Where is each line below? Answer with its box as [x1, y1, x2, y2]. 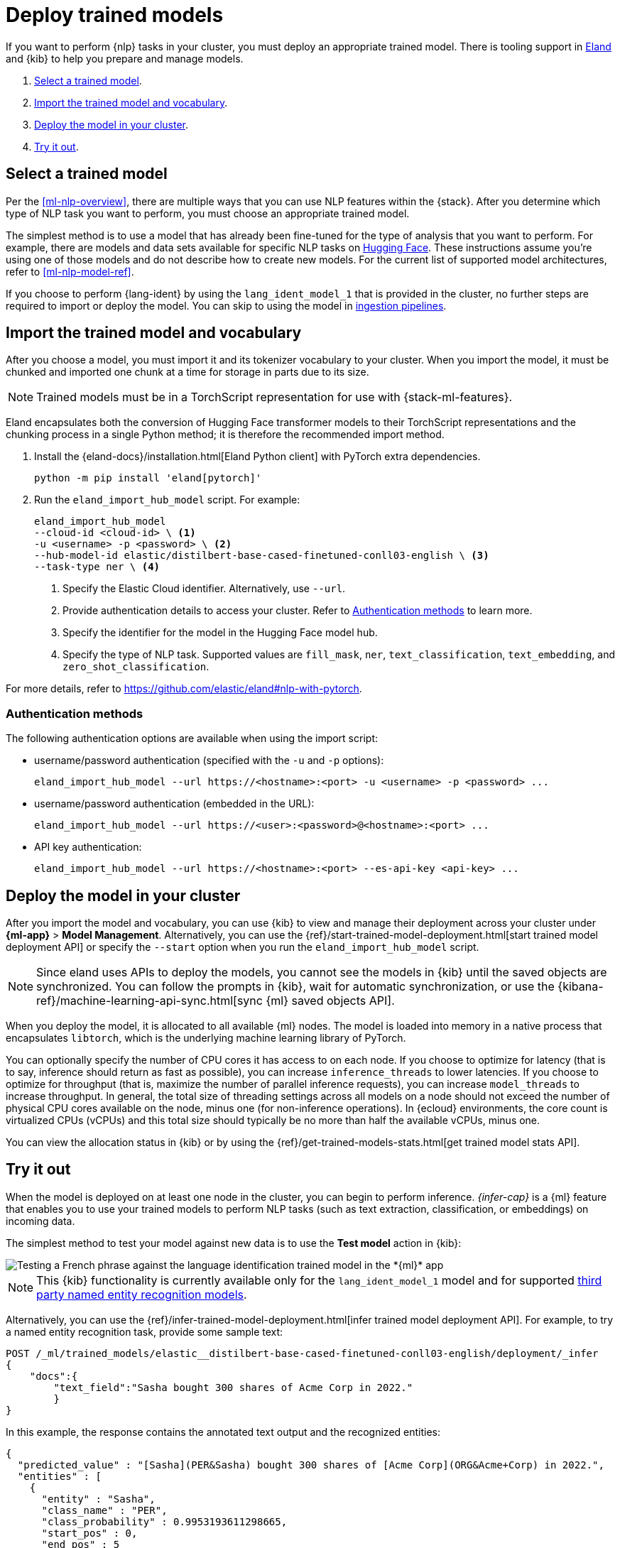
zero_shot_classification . [62, 660, 210, 673]
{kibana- [558, 979, 604, 994]
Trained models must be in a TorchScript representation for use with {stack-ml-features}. [36, 390, 513, 405]
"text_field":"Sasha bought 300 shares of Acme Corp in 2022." [53, 1381, 413, 1393]
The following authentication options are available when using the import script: [6, 732, 378, 745]
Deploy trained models [6, 3, 224, 27]
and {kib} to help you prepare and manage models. [6, 52, 244, 65]
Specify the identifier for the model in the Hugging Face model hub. [62, 626, 378, 639]
